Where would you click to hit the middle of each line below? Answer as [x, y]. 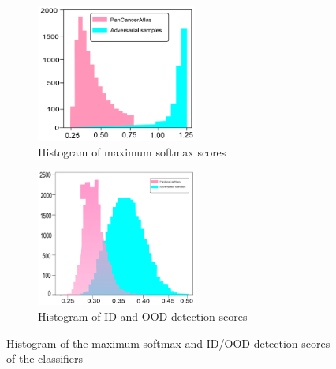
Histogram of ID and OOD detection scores [143, 316]
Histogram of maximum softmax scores [132, 151]
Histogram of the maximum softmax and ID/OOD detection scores [168, 343]
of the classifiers [45, 358]
